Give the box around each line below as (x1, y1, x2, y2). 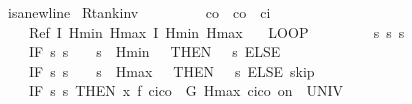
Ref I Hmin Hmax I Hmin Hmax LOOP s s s (28, 21, 405, 42)
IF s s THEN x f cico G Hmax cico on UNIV (28, 80, 344, 101)
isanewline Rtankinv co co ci (8, 2, 271, 22)
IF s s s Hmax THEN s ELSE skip (28, 60, 315, 81)
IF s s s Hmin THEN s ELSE (28, 41, 281, 62)
